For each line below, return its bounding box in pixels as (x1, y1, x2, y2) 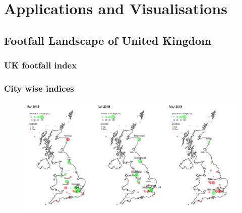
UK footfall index (4, 59, 77, 72)
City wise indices (4, 82, 74, 94)
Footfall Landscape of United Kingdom (4, 32, 212, 48)
